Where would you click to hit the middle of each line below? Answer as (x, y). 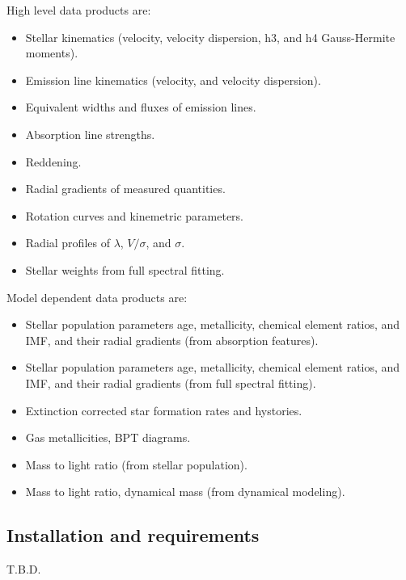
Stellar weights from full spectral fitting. (125, 269)
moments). (52, 53)
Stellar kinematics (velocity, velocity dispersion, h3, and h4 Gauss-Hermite (210, 37)
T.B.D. (24, 569)
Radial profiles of (68, 243)
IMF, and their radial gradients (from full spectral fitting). (171, 382)
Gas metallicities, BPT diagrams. (108, 437)
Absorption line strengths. (90, 134)
